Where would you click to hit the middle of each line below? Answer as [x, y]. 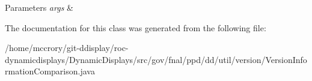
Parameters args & [39, 7]
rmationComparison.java [50, 71]
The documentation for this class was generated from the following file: [136, 27]
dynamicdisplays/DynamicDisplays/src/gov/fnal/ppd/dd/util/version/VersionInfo [156, 59]
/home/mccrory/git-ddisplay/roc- [67, 48]
